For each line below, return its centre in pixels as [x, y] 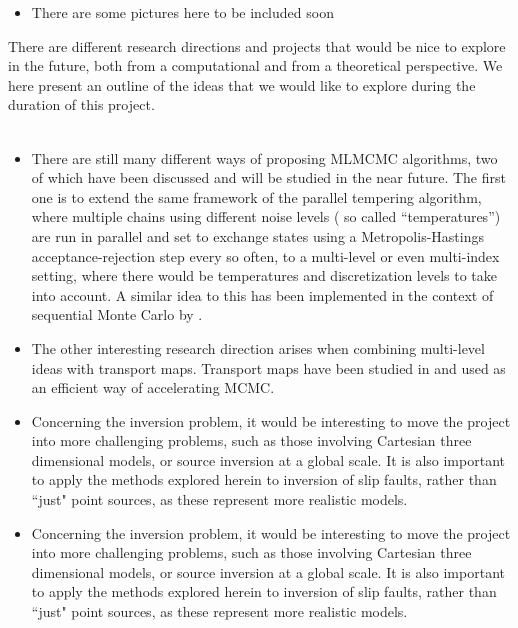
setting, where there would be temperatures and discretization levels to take [264, 275]
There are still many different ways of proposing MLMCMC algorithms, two [264, 157]
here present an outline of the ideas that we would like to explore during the [242, 84]
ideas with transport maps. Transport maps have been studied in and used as [268, 367]
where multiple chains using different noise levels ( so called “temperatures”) [266, 216]
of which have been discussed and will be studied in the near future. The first [268, 177]
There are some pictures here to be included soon [182, 12]
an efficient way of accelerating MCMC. [153, 387]
